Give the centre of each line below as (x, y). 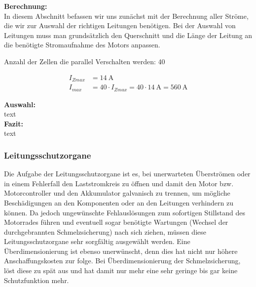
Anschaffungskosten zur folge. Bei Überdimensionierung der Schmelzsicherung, (122, 261)
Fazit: (14, 123)
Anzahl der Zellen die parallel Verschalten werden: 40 (85, 61)
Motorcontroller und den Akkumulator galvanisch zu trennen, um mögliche (117, 193)
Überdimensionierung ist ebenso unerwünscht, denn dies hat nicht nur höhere (121, 251)
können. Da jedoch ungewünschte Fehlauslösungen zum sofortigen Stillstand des (125, 212)
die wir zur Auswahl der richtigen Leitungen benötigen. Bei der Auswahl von (120, 25)
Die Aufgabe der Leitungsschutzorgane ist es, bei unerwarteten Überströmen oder (127, 174)
